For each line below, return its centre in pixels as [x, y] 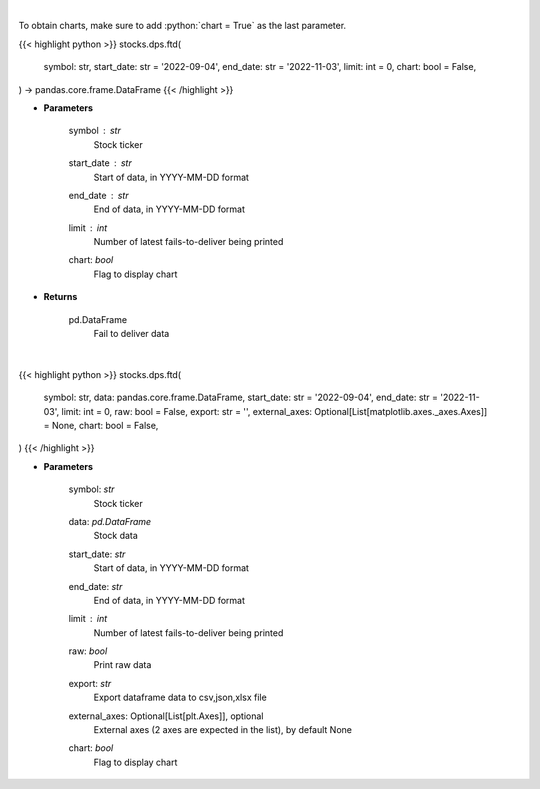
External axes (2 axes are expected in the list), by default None [222, 730]
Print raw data [122, 665]
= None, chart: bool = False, [101, 425]
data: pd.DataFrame [110, 521]
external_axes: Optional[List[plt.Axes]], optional [166, 716]
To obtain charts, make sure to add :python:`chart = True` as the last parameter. [182, 26]
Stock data [116, 536]
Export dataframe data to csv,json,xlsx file [180, 697]
